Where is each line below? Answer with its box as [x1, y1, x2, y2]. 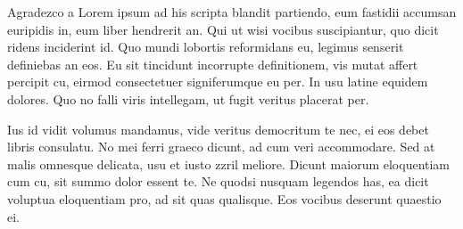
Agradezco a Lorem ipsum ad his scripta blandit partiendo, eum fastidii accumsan [7, 3, 457, 20]
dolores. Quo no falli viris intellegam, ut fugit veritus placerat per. [7, 89, 369, 108]
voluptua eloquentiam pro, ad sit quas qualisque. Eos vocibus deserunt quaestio [7, 189, 442, 208]
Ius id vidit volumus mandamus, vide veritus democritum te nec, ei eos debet [7, 119, 429, 138]
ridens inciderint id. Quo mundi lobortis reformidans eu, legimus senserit [7, 37, 404, 56]
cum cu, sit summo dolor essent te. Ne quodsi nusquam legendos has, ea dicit [7, 172, 429, 191]
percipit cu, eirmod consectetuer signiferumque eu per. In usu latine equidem [7, 72, 428, 91]
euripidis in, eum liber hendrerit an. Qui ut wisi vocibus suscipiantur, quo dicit [7, 20, 439, 38]
